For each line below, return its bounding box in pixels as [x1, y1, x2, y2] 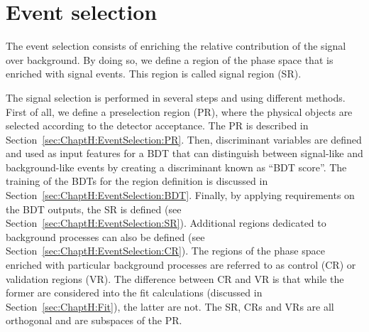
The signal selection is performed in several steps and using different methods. [6, 90, 346, 105]
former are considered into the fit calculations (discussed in [6, 285, 263, 300]
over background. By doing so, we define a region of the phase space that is [6, 52, 334, 67]
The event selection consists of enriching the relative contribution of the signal [6, 38, 346, 53]
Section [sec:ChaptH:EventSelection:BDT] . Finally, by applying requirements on [6, 188, 355, 203]
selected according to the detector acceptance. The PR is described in [6, 118, 309, 133]
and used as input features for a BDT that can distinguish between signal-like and [6, 146, 363, 161]
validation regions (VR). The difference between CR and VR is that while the [6, 271, 344, 286]
